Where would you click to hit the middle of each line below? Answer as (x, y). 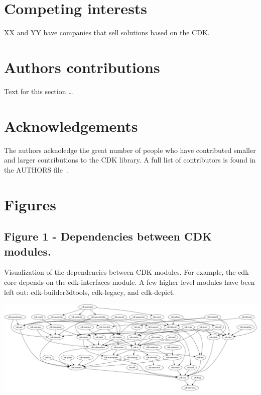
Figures (30, 204)
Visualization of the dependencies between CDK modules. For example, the (120, 272)
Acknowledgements (71, 126)
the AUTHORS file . (36, 169)
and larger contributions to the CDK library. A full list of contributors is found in (130, 160)
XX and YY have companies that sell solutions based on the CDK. (107, 32)
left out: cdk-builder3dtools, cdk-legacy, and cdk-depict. (90, 292)
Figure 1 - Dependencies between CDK (108, 236)
